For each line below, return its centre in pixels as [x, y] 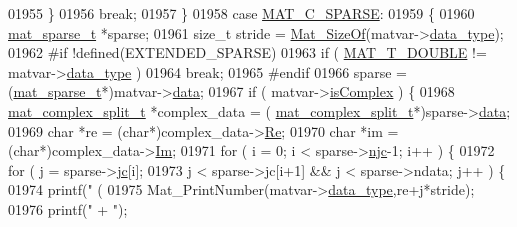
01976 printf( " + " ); [68, 208]
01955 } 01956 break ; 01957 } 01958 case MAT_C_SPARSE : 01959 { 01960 [241, 13]
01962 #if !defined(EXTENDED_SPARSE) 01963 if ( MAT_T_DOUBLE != [247, 52]
